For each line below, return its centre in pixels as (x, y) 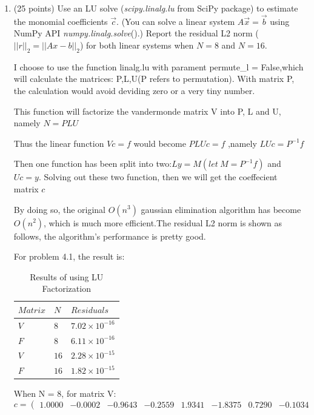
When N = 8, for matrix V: (65, 393)
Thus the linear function (59, 143)
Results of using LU (67, 276)
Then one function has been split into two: (93, 164)
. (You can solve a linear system (176, 21)
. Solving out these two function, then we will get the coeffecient (158, 177)
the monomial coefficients (61, 21)
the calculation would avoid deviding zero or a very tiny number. (134, 90)
